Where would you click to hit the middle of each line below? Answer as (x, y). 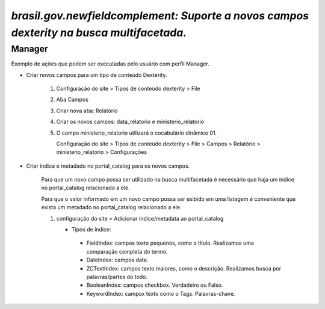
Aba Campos (72, 100)
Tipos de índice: (91, 230)
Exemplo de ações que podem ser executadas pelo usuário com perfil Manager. (110, 64)
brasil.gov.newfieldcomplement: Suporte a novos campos (160, 16)
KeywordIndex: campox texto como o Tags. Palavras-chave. (161, 293)
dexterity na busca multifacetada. (99, 32)
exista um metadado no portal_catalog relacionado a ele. (111, 207)
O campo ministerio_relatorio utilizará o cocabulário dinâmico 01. (136, 133)
